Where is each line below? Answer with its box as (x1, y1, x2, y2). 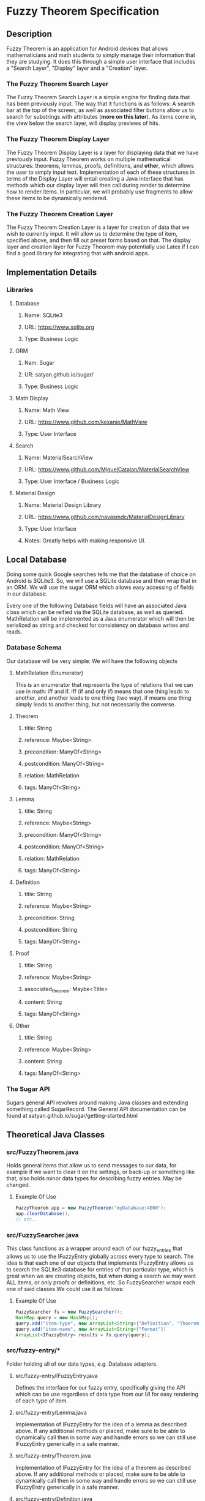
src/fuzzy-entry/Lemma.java (15, 1409, 87, 1416)
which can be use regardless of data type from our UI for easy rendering (15, 1390, 199, 1398)
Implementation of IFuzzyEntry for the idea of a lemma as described (15, 1420, 187, 1428)
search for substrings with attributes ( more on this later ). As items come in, (6, 113, 197, 121)
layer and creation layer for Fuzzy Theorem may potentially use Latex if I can (6, 243, 199, 250)
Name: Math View (24, 406, 70, 414)
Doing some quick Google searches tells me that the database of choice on (6, 571, 196, 578)
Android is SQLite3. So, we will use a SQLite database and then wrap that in (6, 577, 197, 585)
